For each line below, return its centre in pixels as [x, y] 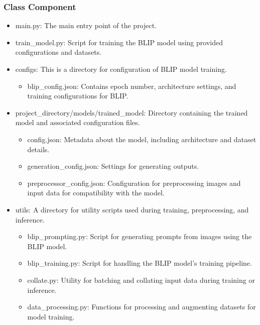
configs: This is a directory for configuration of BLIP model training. [121, 69]
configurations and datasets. [58, 52]
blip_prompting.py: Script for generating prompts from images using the [140, 236]
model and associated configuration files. [78, 122]
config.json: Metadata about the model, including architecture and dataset [142, 139]
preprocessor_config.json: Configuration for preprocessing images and [134, 183]
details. [38, 149]
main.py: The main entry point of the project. [86, 25]
